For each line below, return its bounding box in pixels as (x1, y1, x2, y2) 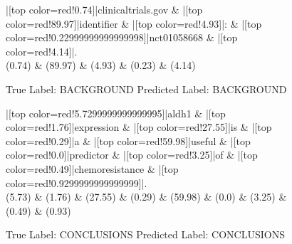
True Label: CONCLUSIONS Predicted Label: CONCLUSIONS (6, 227, 285, 242)
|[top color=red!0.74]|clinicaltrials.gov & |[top (6, 2, 203, 16)
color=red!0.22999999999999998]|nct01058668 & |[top (6, 30, 238, 45)
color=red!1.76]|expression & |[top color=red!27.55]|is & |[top (6, 120, 272, 134)
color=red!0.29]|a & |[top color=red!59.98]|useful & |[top (6, 133, 251, 148)
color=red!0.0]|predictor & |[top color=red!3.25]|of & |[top (6, 147, 258, 162)
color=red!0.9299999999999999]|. (6, 175, 147, 190)
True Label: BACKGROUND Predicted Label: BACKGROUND (6, 81, 287, 96)
